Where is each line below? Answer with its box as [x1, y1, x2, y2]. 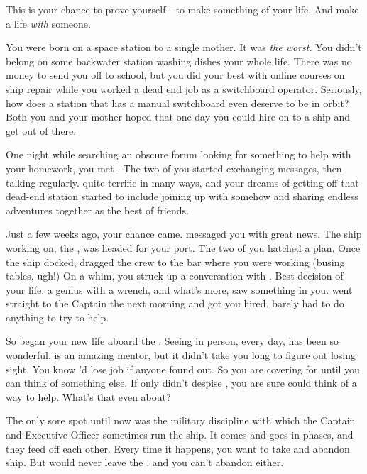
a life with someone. [6, 16, 91, 31]
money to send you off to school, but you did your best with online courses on [6, 67, 345, 82]
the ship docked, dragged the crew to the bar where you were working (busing [6, 254, 345, 269]
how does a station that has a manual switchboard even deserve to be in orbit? [6, 95, 349, 110]
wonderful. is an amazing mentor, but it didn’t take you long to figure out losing [6, 348, 356, 363]
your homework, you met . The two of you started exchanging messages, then [6, 160, 342, 175]
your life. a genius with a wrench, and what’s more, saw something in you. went [6, 282, 353, 297]
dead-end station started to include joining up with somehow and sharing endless [6, 189, 358, 204]
